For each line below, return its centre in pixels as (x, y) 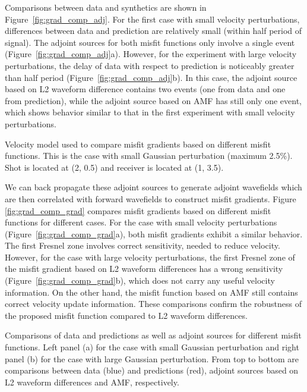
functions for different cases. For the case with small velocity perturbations (141, 222)
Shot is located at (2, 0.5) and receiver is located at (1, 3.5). (114, 167)
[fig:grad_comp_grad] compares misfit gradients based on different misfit (138, 210)
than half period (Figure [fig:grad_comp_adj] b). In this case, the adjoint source (151, 77)
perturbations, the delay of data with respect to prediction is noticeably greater (150, 65)
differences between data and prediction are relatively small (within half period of (153, 31)
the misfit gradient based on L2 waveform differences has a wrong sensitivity (144, 269)
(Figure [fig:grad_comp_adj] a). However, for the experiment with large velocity (151, 54)
